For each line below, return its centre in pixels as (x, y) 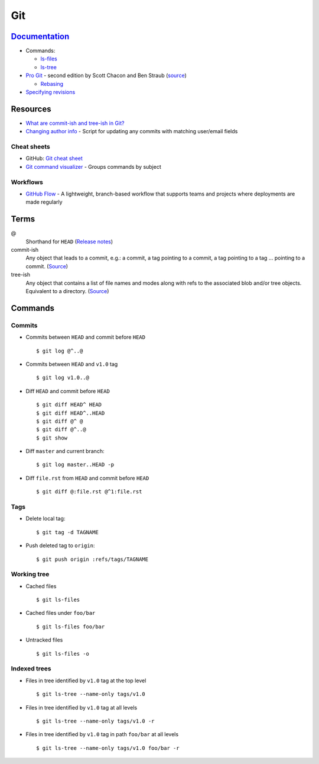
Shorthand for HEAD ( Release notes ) (69, 241)
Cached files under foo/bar (61, 613)
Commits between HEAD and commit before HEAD (86, 337)
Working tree (30, 574)
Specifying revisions (51, 92)
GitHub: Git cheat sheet (54, 158)
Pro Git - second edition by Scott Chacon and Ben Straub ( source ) (106, 76)
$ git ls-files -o (63, 654)
